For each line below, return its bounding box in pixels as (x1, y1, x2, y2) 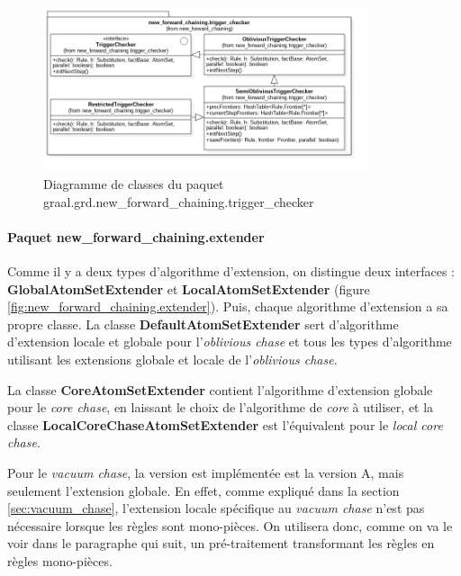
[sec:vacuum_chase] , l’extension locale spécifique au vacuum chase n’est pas (7, 499, 425, 517)
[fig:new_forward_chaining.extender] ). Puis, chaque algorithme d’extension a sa (7, 297, 448, 316)
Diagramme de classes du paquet (43, 175, 224, 193)
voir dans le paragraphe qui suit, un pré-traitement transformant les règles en (7, 534, 435, 553)
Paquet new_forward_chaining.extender (7, 227, 265, 246)
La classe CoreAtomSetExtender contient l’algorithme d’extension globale (7, 380, 433, 399)
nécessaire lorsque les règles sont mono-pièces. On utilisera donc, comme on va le (7, 516, 453, 535)
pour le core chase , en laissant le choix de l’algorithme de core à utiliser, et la (7, 398, 434, 417)
